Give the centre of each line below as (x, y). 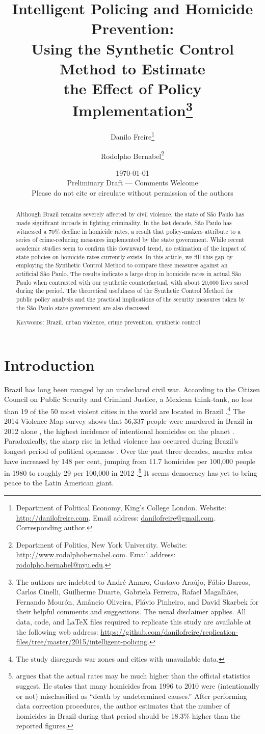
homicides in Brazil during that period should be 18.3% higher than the (128, 715)
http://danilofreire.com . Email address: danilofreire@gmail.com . (116, 517)
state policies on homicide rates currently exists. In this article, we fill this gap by (124, 256)
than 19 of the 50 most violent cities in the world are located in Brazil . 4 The (125, 410)
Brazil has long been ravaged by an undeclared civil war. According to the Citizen (132, 389)
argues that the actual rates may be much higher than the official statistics (133, 676)
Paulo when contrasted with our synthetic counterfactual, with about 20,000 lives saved (132, 282)
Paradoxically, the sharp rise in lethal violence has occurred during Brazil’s (121, 441)
